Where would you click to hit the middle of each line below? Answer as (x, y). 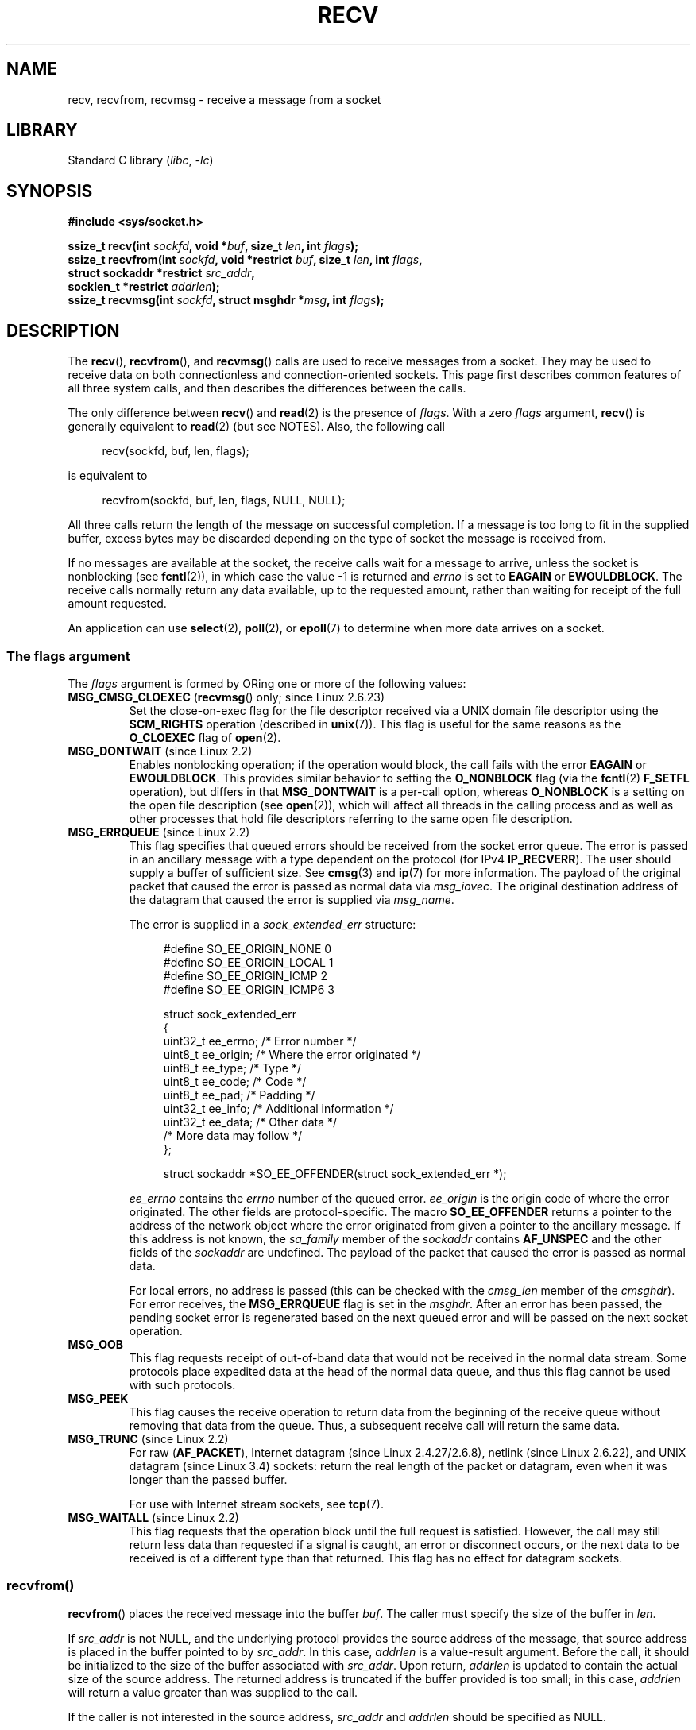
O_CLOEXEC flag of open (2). (205, 737)
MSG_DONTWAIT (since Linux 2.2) (160, 751)
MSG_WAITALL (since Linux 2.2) (153, 1517)
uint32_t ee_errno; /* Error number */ (260, 1041)
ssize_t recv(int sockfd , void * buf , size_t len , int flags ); (213, 246)
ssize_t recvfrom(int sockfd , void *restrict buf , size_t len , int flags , (245, 260)
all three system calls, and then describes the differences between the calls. (267, 388)
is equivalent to (108, 476)
